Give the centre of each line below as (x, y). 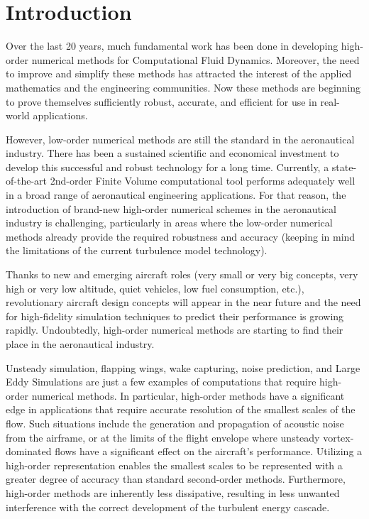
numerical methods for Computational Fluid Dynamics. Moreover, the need (195, 59)
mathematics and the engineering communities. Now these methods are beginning (183, 87)
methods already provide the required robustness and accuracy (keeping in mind (181, 236)
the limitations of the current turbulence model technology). (137, 250)
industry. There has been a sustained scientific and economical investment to (172, 153)
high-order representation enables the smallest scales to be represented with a (174, 465)
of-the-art (26, 181)
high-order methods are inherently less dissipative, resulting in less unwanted (173, 492)
